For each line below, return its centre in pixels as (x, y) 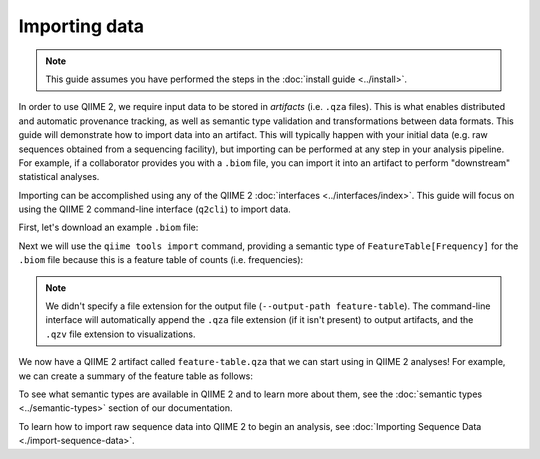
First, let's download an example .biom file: (108, 227)
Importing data (81, 26)
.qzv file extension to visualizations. (120, 334)
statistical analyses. (59, 177)
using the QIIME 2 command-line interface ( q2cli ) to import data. (155, 209)
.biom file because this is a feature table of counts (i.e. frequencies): (161, 260)
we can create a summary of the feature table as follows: (136, 376)
